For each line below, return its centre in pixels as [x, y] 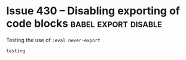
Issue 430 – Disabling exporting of [93, 11]
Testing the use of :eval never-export [53, 40]
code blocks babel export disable [84, 23]
